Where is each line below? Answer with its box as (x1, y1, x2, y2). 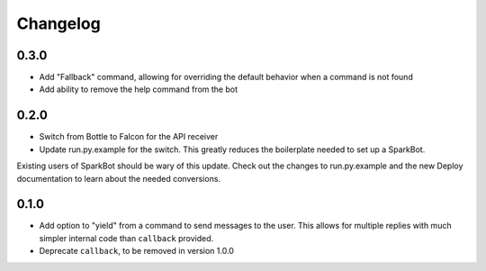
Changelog (16, 14, 101, 33)
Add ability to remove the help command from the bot (39, 84, 238, 95)
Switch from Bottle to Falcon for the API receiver (39, 131, 219, 142)
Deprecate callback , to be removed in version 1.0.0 (39, 246, 234, 257)
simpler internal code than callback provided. (39, 232, 214, 243)
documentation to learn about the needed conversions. (16, 173, 220, 184)
